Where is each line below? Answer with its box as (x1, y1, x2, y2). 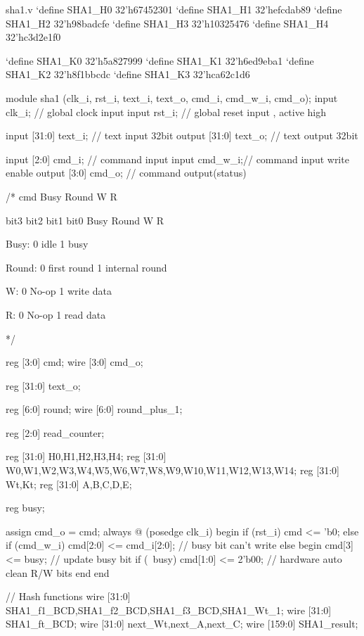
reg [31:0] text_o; (6, 378, 81, 393)
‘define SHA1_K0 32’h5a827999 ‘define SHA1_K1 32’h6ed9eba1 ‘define (6, 53, 314, 68)
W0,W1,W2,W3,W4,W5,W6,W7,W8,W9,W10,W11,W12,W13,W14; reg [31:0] (6, 463, 339, 478)
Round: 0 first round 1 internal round (6, 260, 167, 274)
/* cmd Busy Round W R (6, 189, 117, 203)
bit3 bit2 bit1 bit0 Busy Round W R (6, 212, 164, 227)
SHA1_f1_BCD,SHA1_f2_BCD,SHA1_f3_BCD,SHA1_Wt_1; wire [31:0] (6, 602, 332, 617)
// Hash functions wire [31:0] (6, 589, 131, 604)
